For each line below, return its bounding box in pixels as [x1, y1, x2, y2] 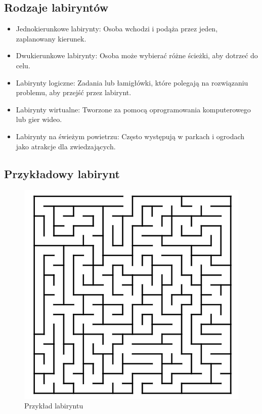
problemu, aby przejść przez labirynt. [16, 87, 132, 98]
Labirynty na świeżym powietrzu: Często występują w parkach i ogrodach [16, 131, 245, 141]
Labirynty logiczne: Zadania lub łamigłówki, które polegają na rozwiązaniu [16, 77, 248, 88]
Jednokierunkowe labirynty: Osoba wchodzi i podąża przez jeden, [16, 23, 218, 34]
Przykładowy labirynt [4, 165, 120, 181]
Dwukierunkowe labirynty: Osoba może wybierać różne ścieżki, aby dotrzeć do [16, 50, 258, 61]
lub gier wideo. [16, 114, 62, 125]
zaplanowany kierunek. [16, 33, 86, 44]
